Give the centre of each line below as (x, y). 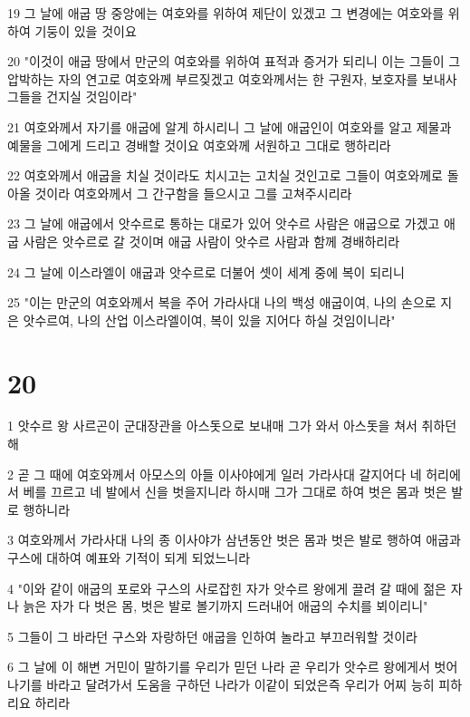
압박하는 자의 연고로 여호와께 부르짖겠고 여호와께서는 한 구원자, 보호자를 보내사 (232, 78)
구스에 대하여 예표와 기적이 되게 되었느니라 (129, 557)
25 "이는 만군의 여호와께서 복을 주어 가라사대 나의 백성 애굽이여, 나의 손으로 (222, 302)
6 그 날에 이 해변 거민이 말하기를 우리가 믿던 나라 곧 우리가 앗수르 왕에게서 (219, 667)
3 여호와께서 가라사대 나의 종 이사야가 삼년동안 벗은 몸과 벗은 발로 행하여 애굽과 (234, 540)
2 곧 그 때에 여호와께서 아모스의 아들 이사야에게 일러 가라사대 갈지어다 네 (215, 474)
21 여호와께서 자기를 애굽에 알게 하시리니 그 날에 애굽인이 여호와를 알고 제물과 (230, 126)
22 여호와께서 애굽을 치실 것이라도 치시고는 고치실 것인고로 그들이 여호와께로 (225, 175)
